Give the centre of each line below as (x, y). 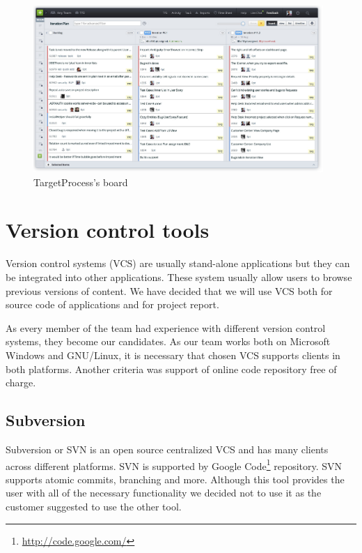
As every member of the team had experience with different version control (166, 327)
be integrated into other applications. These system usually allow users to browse (179, 277)
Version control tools (108, 230)
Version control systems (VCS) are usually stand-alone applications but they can (178, 263)
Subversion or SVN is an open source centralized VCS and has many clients (167, 449)
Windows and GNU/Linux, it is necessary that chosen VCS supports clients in (173, 355)
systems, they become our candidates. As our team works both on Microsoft (168, 341)
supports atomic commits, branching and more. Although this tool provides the (175, 479)
